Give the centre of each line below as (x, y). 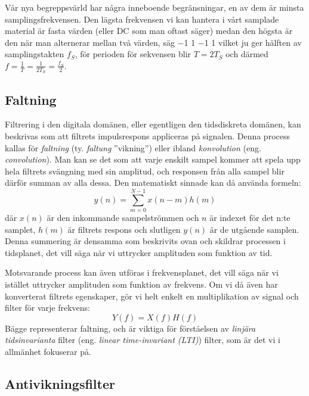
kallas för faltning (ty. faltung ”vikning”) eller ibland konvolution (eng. (133, 147)
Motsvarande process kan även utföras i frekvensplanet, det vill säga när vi (142, 272)
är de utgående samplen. (254, 229)
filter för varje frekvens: (47, 308)
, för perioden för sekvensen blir (133, 54)
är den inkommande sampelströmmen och (123, 218)
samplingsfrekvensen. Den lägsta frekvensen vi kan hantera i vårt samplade (142, 19)
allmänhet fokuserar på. (48, 352)
